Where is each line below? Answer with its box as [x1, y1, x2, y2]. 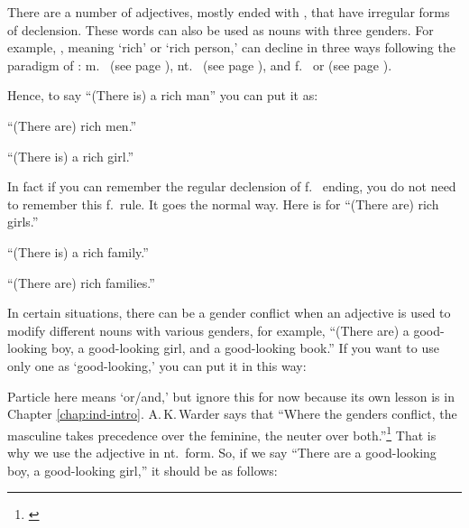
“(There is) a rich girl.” [7, 146, 134, 165]
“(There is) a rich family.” [7, 242, 149, 261]
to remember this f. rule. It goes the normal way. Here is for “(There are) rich [7, 194, 439, 213]
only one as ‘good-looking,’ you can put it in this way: [7, 356, 307, 375]
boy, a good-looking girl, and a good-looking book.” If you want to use [51, 338, 439, 357]
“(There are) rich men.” [7, 116, 137, 134]
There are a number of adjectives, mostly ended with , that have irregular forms [7, 3, 450, 21]
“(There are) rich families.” [7, 273, 155, 292]
